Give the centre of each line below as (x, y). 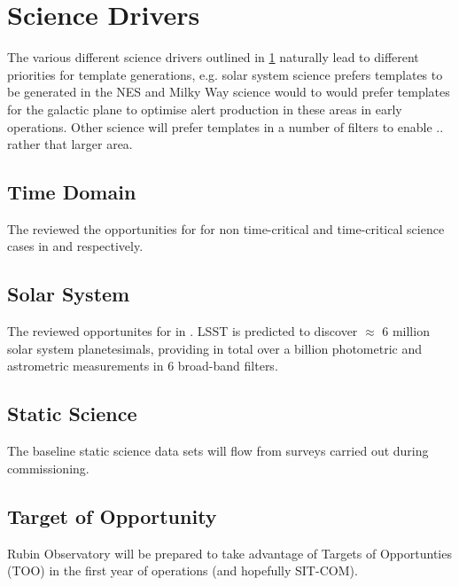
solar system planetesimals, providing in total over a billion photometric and (215, 348)
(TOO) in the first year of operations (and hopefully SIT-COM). (183, 570)
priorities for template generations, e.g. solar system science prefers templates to (225, 74)
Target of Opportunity (112, 516)
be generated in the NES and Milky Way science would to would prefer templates (229, 92)
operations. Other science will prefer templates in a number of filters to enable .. (226, 126)
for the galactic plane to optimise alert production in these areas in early (205, 109)
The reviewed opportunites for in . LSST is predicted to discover (183, 331)
